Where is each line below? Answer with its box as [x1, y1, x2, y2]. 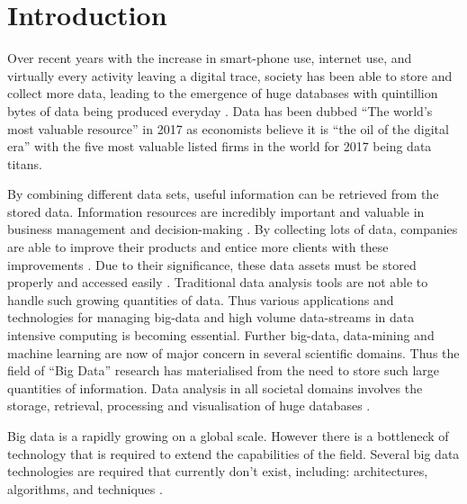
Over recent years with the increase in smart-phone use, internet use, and [7, 49, 412, 67]
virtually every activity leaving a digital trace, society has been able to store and [7, 66, 453, 85]
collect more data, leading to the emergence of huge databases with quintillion [7, 84, 438, 103]
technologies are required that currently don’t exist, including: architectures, [7, 462, 428, 481]
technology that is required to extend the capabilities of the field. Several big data [7, 444, 460, 463]
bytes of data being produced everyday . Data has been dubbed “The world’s [7, 101, 433, 120]
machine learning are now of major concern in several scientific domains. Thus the [7, 343, 460, 362]
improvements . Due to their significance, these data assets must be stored [7, 255, 417, 274]
